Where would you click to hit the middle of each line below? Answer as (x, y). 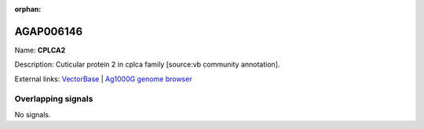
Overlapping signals (54, 99)
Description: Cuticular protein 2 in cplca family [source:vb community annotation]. (147, 64)
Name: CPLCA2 (40, 50)
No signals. (33, 114)
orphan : (28, 9)
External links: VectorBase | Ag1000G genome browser (103, 79)
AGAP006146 (49, 31)
